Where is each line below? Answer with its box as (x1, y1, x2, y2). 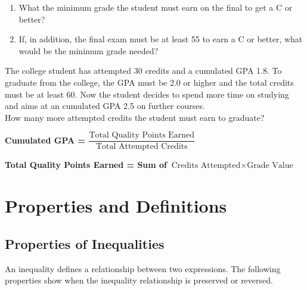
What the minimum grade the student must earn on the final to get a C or (18, 1, 293, 13)
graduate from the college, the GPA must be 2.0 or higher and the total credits (5, 76, 294, 88)
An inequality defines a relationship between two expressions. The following (5, 262, 281, 275)
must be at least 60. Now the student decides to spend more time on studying (5, 88, 289, 100)
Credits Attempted (171, 161, 241, 170)
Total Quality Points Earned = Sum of (5, 158, 168, 171)
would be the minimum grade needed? (18, 44, 159, 57)
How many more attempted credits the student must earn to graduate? (5, 111, 265, 123)
